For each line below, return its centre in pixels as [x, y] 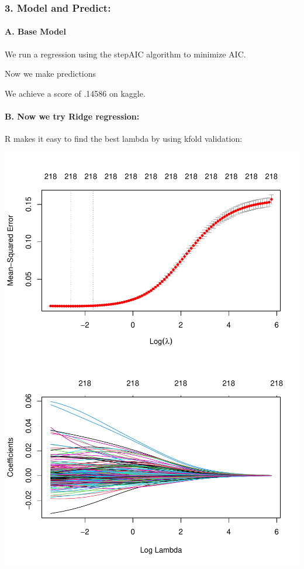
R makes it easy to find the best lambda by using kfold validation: [124, 139]
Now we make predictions [51, 74]
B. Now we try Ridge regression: [72, 116]
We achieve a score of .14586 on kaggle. [75, 93]
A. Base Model [35, 31]
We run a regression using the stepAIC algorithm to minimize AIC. [125, 54]
